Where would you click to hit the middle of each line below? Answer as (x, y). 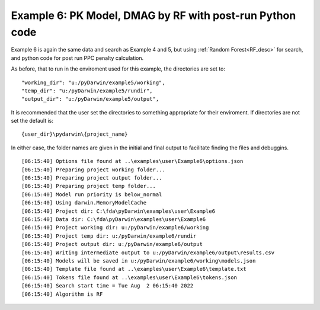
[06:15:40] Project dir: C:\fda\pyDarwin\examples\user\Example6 (119, 211)
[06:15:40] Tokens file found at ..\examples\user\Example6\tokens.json (129, 277)
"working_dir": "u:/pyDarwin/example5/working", (93, 82)
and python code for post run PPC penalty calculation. (77, 58)
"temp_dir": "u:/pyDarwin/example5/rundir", (87, 91)
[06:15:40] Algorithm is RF (62, 294)
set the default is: (32, 121)
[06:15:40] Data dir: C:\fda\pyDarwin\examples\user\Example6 (114, 219)
